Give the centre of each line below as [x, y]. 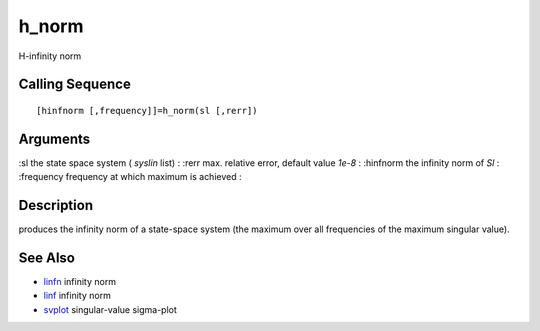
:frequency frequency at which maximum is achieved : [130, 177]
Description [56, 205]
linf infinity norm [77, 296]
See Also [46, 257]
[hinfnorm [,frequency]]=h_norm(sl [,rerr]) [147, 110]
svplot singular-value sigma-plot [110, 309]
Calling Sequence [75, 84]
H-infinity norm [50, 56]
